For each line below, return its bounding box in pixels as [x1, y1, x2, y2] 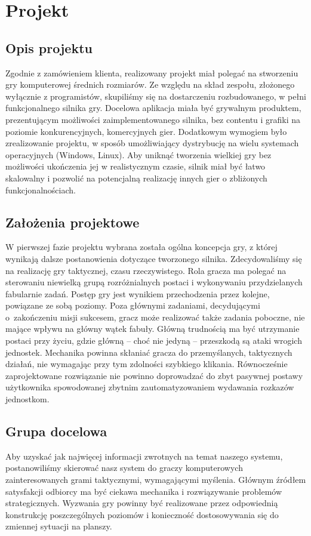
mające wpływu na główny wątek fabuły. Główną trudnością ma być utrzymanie [5, 322, 300, 335]
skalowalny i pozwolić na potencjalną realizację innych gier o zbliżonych [5, 171, 267, 184]
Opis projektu [5, 38, 93, 57]
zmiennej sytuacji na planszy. [5, 520, 112, 532]
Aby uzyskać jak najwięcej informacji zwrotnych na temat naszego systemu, [5, 449, 283, 462]
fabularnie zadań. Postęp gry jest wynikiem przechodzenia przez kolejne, [5, 287, 270, 300]
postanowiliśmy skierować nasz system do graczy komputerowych [5, 461, 243, 474]
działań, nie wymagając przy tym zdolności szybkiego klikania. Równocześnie [5, 358, 288, 370]
